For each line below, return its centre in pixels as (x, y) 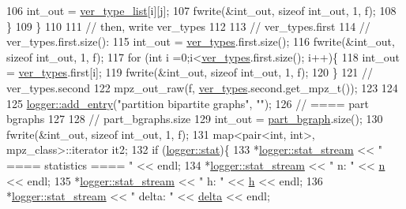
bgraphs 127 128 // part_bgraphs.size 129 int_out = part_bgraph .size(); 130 (195, 119)
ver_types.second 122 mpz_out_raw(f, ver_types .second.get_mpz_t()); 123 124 (202, 87)
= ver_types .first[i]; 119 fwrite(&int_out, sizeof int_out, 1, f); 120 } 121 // (190, 72)
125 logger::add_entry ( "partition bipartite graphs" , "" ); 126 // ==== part (188, 103)
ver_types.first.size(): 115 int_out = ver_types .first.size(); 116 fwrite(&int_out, (201, 41)
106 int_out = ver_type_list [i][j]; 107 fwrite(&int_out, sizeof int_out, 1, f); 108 (201, 10)
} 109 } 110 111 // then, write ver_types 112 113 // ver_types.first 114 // (188, 26)
